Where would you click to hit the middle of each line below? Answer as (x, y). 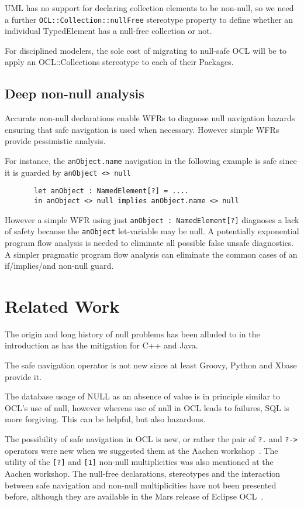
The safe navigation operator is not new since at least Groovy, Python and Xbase (151, 365)
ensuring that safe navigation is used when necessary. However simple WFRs (142, 129)
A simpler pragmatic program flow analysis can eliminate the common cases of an (151, 254)
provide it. (23, 376)
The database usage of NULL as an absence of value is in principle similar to (143, 396)
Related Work (62, 305)
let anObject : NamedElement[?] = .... (111, 191)
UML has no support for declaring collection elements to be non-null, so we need (149, 8)
